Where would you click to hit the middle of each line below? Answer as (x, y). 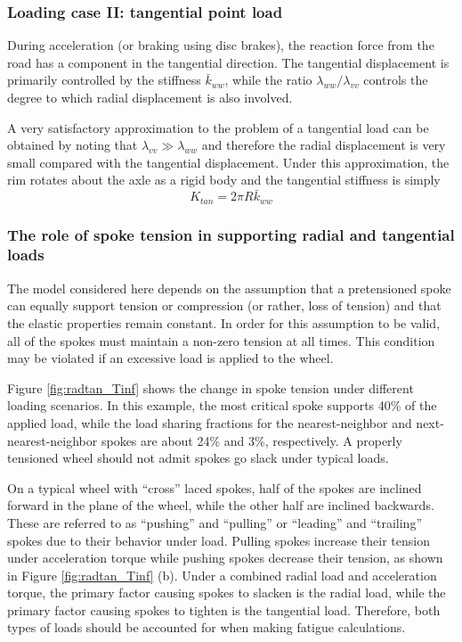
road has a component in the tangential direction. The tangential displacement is (228, 62)
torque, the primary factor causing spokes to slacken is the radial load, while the (227, 593)
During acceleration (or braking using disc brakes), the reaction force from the (221, 45)
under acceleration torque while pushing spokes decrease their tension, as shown (225, 558)
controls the (396, 80)
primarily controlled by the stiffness (104, 80)
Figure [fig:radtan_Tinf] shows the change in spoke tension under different (211, 387)
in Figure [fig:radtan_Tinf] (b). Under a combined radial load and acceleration (222, 575)
